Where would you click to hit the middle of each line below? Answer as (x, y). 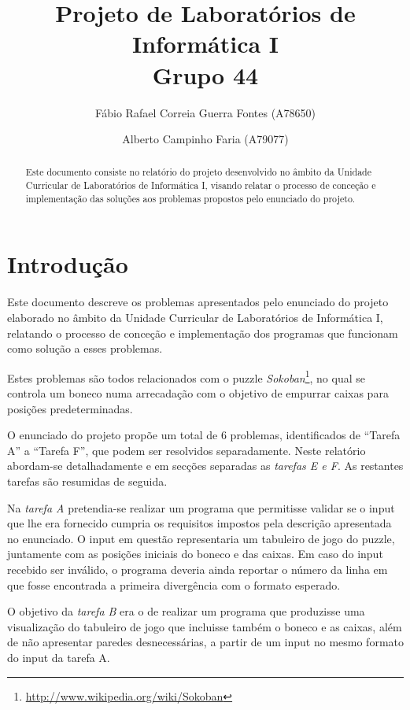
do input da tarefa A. (59, 657)
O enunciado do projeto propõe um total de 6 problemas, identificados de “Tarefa (204, 435)
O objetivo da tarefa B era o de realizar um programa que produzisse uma (186, 611)
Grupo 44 (205, 74)
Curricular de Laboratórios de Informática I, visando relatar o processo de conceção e (201, 185)
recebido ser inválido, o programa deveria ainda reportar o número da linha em (198, 569)
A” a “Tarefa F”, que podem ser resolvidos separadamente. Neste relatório (187, 450)
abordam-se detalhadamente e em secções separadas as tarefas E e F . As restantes (205, 466)
